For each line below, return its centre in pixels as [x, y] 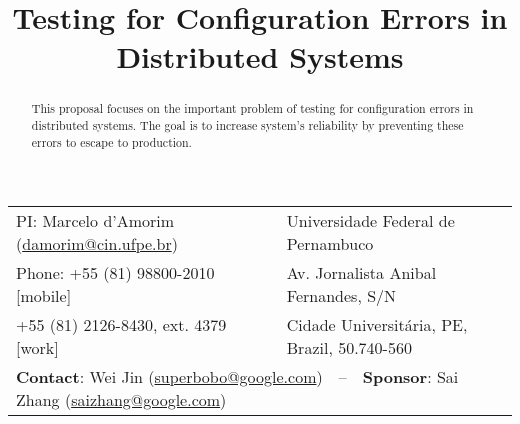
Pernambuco [330, 244]
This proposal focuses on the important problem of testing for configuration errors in [252, 108]
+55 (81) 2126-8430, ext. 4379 [121, 325]
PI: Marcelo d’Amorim [95, 221]
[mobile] [44, 296]
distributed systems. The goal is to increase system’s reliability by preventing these [247, 125]
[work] [37, 348]
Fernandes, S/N [341, 296]
